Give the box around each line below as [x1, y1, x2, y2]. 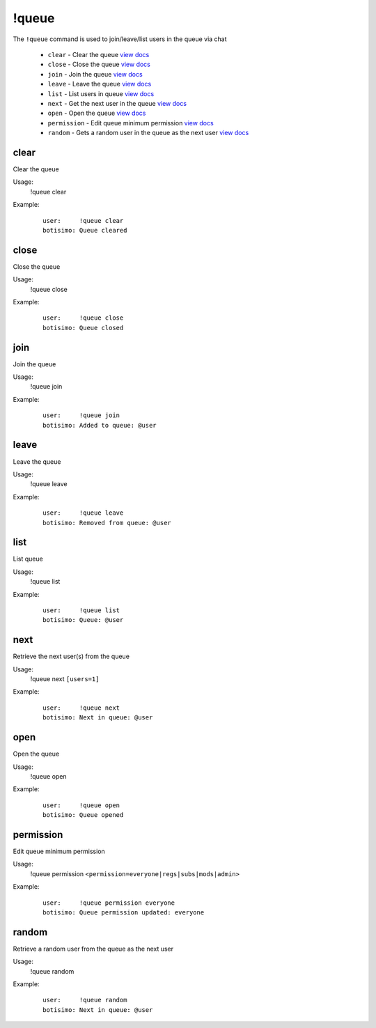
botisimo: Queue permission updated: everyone [42, 908, 205, 916]
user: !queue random [42, 996, 127, 1004]
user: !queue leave [42, 509, 124, 517]
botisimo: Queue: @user [42, 616, 124, 624]
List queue [13, 554, 43, 563]
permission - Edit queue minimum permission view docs [47, 118, 214, 127]
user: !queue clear [42, 217, 124, 224]
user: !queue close [42, 314, 124, 322]
